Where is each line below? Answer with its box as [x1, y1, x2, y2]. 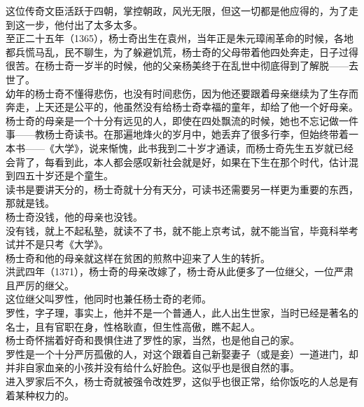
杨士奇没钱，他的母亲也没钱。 [6, 209, 143, 223]
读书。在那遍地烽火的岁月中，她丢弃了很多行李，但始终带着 [73, 127, 349, 142]
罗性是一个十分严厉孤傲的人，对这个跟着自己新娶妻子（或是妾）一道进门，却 [6, 346, 358, 361]
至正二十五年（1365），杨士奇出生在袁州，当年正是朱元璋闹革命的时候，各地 [6, 31, 353, 46]
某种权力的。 [15, 387, 74, 402]
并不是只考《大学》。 [15, 237, 108, 251]
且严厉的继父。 [6, 277, 74, 292]
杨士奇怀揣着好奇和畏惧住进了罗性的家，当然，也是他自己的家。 [6, 333, 300, 347]
